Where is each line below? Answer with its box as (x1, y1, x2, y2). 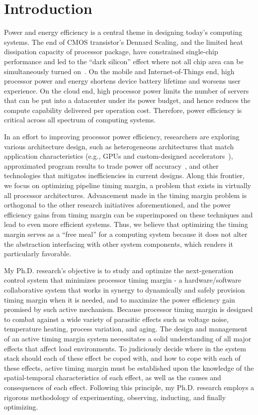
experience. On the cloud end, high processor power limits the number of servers (4, 85, 249, 96)
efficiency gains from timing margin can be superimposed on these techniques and (4, 209, 253, 219)
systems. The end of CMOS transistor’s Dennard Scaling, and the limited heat (4, 36, 243, 47)
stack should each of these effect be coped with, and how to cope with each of (4, 353, 241, 363)
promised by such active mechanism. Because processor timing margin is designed (4, 304, 253, 314)
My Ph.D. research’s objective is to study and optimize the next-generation (4, 265, 234, 275)
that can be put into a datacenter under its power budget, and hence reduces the (4, 95, 251, 105)
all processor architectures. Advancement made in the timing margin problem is (4, 190, 247, 200)
